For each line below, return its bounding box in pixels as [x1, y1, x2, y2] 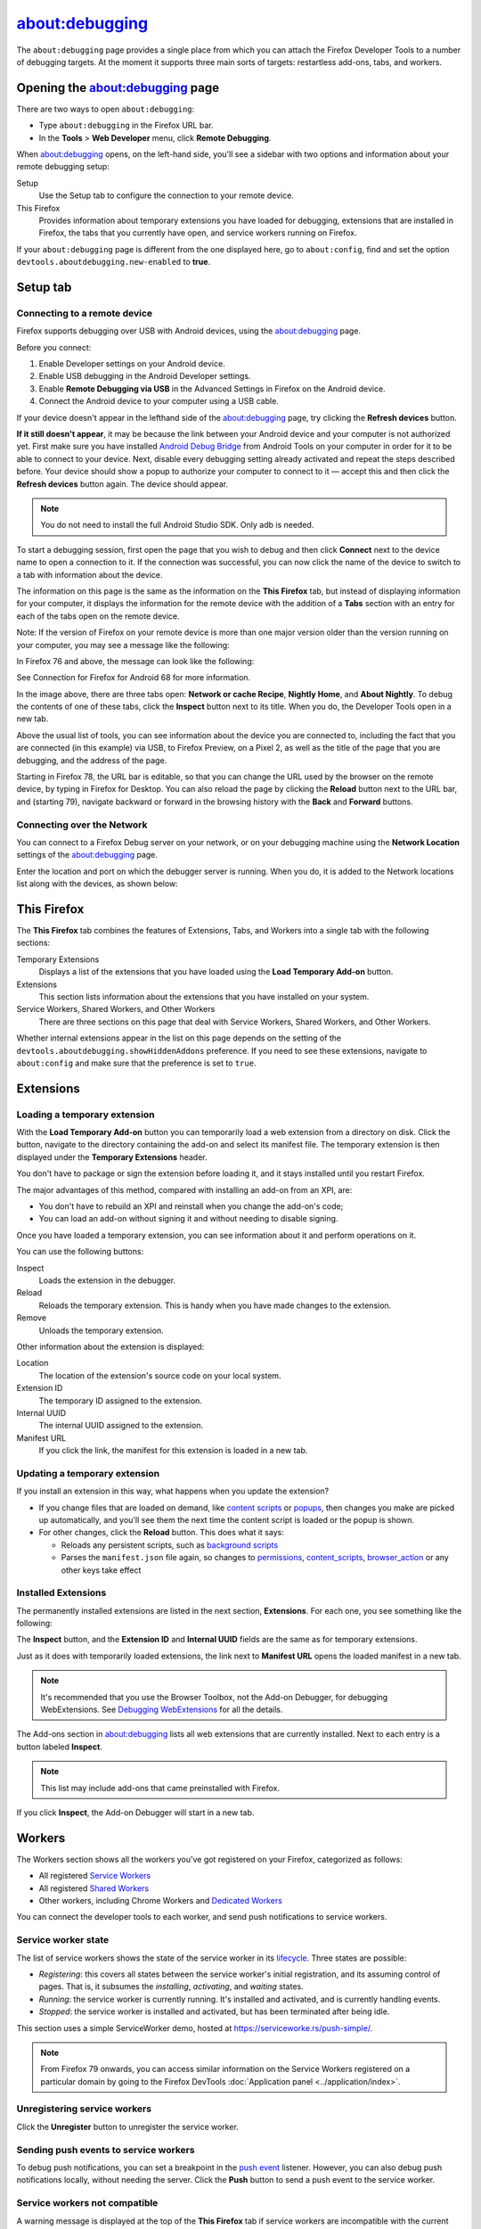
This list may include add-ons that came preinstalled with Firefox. [40, 1782, 281, 1793]
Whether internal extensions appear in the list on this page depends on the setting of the [16, 1032, 342, 1043]
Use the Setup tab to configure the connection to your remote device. [38, 190, 294, 201]
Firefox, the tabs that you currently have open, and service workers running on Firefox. [38, 227, 357, 238]
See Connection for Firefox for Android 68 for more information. [16, 672, 251, 683]
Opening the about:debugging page [16, 80, 220, 95]
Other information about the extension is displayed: [16, 1341, 205, 1352]
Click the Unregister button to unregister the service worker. [16, 2121, 240, 2132]
